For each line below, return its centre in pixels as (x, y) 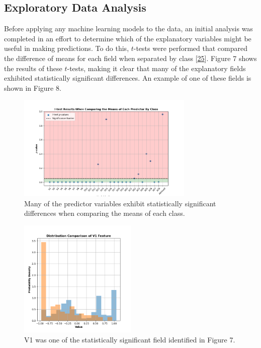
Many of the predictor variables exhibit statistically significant (120, 203)
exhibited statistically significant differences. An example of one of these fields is (128, 78)
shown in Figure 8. (33, 88)
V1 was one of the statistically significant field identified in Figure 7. (130, 339)
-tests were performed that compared (190, 48)
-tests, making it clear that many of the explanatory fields (156, 68)
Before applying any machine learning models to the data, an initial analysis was (128, 28)
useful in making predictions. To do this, (67, 48)
